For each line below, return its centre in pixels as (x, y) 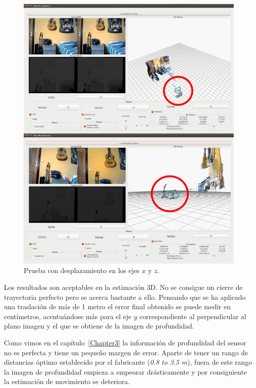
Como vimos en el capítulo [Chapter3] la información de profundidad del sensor (125, 342)
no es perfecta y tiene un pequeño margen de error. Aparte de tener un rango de (126, 352)
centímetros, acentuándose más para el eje (68, 316)
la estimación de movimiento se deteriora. (67, 381)
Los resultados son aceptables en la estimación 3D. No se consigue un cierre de (123, 287)
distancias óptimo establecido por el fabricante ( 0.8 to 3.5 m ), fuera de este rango (128, 362)
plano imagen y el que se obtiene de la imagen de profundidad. (99, 326)
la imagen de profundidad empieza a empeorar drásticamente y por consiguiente (126, 371)
